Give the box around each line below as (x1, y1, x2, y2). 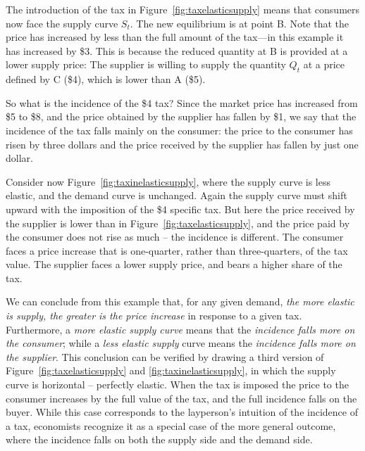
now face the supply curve (6, 15, 118, 30)
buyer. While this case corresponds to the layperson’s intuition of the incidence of (6, 405, 358, 419)
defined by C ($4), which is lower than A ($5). (6, 72, 206, 87)
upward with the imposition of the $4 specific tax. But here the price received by (6, 201, 355, 216)
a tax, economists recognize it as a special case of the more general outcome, (6, 418, 336, 433)
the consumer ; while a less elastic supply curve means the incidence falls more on (6, 336, 356, 350)
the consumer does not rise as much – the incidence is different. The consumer (6, 229, 344, 244)
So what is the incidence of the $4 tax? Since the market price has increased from (6, 95, 358, 110)
